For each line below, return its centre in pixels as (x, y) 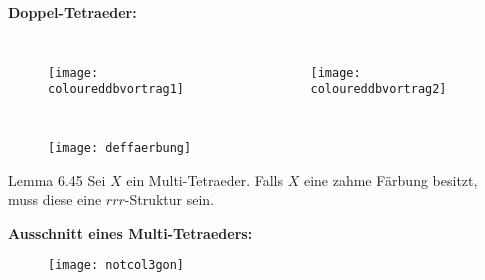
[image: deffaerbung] (120, 147)
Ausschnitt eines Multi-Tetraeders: (130, 232)
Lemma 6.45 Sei (57, 179)
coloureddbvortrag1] (116, 89)
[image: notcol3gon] (116, 265)
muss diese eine (55, 199)
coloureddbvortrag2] (378, 89)
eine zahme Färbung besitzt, (390, 179)
